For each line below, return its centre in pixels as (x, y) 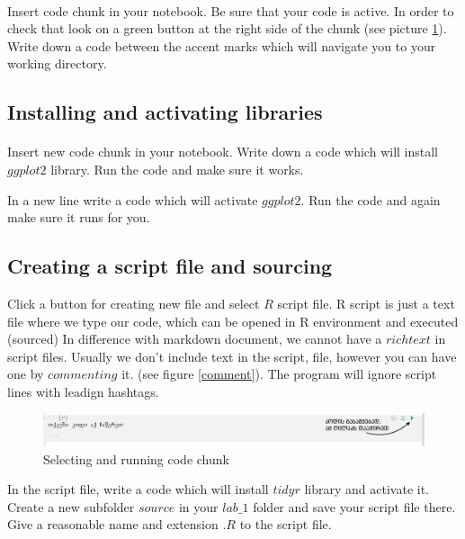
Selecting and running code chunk (136, 458)
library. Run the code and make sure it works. (177, 169)
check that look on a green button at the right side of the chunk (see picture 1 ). (227, 28)
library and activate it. (367, 489)
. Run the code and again (371, 199)
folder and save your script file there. (354, 506)
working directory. (57, 63)
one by (26, 374)
